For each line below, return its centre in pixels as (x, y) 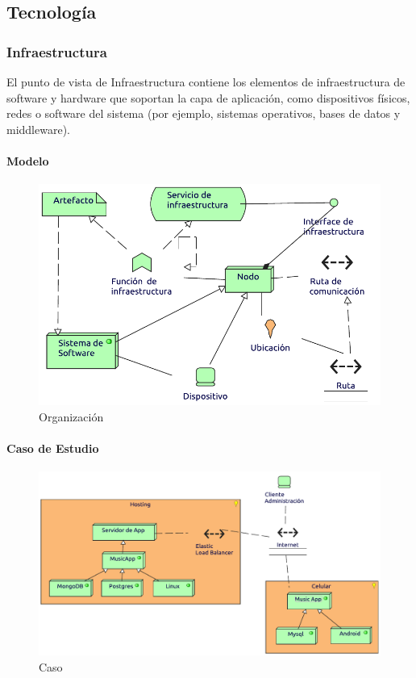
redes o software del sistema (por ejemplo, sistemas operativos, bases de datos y (204, 113)
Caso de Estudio (53, 448)
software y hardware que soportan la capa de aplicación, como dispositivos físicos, (208, 97)
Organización (71, 416)
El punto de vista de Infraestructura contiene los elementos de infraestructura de (206, 82)
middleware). (38, 129)
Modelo (28, 160)
